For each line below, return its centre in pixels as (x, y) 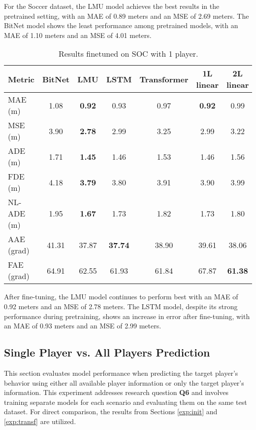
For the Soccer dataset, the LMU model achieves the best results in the (112, 6)
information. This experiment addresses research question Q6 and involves (116, 392)
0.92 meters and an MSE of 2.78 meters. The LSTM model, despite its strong (121, 306)
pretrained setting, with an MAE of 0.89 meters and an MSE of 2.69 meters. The (127, 16)
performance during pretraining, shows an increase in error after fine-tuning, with (127, 316)
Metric (21, 79)
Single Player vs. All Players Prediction (107, 352)
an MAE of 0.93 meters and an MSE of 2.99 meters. (83, 326)
